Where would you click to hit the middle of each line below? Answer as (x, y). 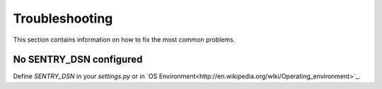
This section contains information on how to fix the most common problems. (124, 40)
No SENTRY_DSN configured (78, 60)
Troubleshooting (63, 18)
